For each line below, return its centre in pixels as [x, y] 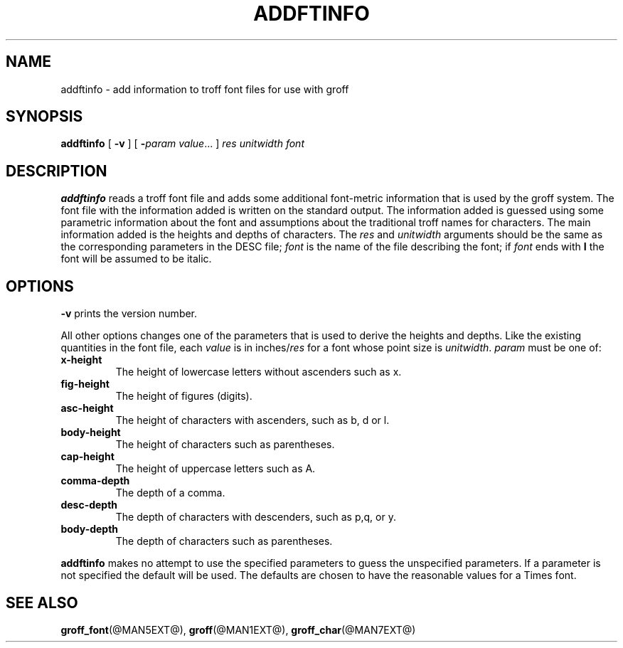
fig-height [85, 384]
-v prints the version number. [129, 314]
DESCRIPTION [57, 171]
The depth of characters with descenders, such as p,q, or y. [256, 517]
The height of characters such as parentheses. [225, 445]
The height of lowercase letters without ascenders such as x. [259, 372]
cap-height [87, 457]
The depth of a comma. [170, 493]
